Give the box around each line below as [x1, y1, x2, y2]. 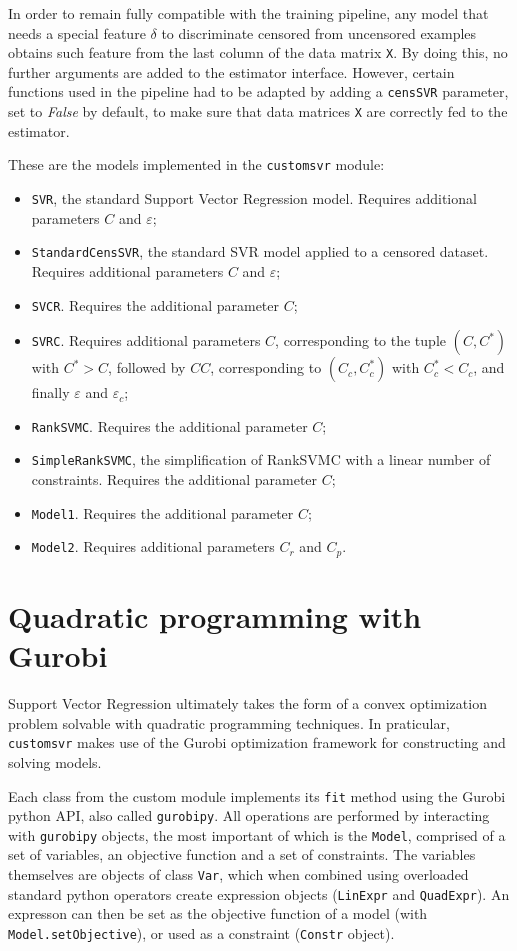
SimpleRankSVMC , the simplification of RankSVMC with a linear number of [31, 449, 491, 470]
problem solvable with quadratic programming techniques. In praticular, [8, 712, 450, 733]
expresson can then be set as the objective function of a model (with [8, 903, 428, 924]
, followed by [108, 357, 186, 378]
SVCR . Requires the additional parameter [31, 294, 280, 315]
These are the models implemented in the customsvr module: [8, 154, 385, 175]
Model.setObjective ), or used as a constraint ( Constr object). [8, 922, 395, 943]
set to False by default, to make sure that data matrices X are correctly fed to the [8, 101, 508, 122]
